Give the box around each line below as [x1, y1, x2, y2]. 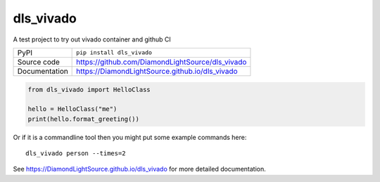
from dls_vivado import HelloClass [27, 85, 151, 93]
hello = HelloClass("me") [27, 105, 118, 113]
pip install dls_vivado [76, 49, 153, 56]
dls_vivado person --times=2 [25, 150, 126, 157]
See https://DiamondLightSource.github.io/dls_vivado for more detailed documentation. [13, 165, 267, 174]
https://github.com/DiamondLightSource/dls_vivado [76, 57, 247, 67]
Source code [17, 57, 60, 67]
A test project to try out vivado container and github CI [13, 35, 172, 44]
